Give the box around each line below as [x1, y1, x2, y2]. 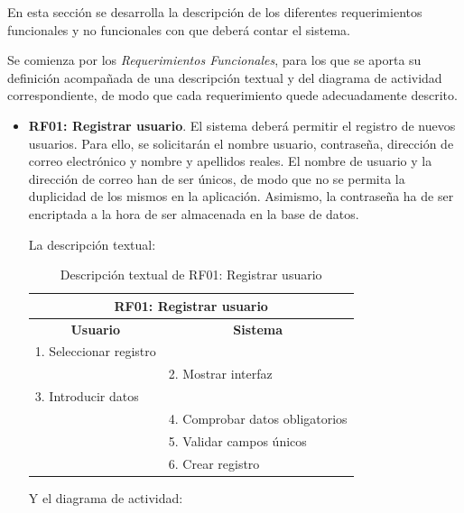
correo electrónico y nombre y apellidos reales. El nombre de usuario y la [28, 151, 432, 170]
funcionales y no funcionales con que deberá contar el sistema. [7, 20, 350, 39]
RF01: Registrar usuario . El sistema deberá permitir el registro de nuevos [28, 115, 456, 134]
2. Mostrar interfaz [168, 364, 273, 383]
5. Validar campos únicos [168, 431, 307, 450]
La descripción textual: [28, 234, 156, 253]
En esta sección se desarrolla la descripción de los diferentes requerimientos [7, 3, 422, 21]
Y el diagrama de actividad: [28, 488, 183, 507]
